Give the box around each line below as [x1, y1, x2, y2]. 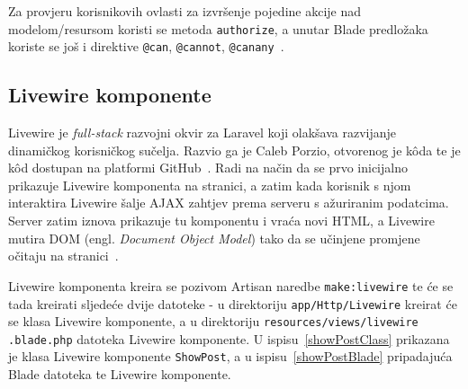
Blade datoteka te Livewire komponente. [8, 365, 231, 384]
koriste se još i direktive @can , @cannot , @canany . [8, 37, 284, 56]
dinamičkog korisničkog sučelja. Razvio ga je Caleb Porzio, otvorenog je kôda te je [8, 140, 461, 159]
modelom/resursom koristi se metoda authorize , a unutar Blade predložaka [8, 19, 428, 38]
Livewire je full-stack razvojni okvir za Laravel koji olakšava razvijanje [8, 123, 397, 142]
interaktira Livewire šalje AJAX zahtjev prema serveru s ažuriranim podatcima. [8, 193, 449, 212]
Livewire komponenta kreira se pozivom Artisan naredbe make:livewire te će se [8, 276, 454, 295]
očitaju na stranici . [8, 246, 119, 265]
